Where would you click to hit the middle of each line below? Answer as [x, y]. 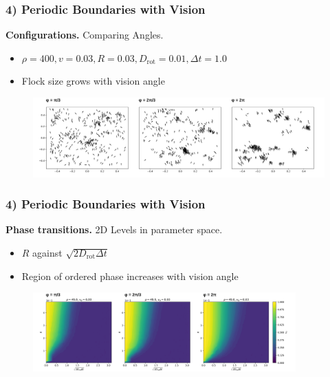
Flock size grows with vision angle [93, 81]
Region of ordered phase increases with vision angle [130, 276]
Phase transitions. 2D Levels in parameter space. [114, 229]
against [47, 252]
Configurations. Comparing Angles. [85, 35]
